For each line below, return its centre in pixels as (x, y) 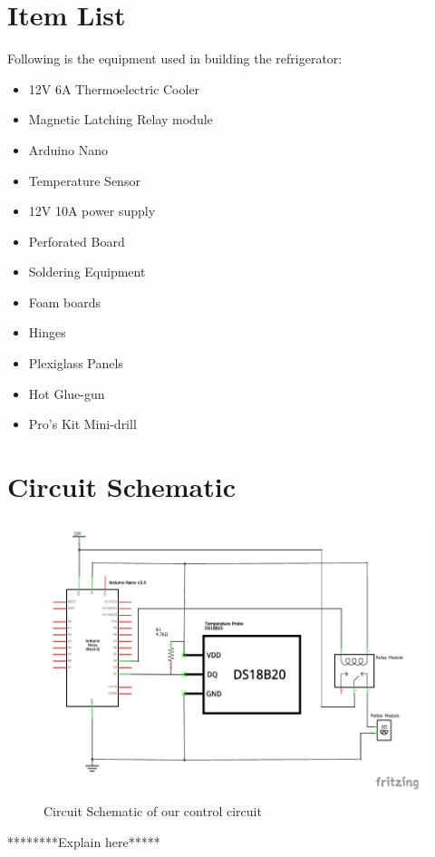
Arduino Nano (68, 149)
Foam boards (65, 302)
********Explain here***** (84, 841)
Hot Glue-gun (67, 393)
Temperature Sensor (84, 180)
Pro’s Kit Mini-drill (82, 424)
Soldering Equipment (87, 272)
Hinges (47, 332)
